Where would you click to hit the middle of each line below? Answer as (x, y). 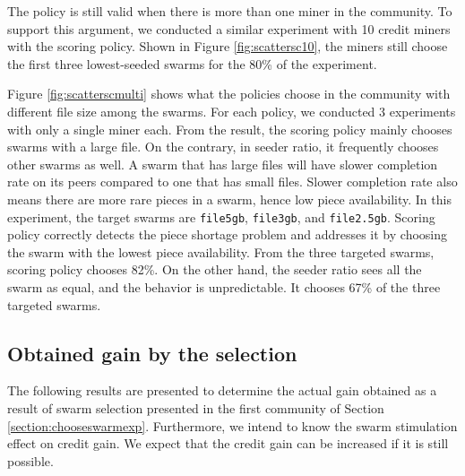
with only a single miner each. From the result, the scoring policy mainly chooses (230, 129)
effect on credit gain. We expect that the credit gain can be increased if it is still (228, 443)
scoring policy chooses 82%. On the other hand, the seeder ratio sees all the (215, 269)
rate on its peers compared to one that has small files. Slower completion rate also (232, 182)
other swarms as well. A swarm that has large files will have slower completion (223, 164)
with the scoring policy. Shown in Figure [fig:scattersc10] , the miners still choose (228, 46)
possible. (30, 460)
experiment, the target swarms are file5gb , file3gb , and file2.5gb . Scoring (221, 216)
